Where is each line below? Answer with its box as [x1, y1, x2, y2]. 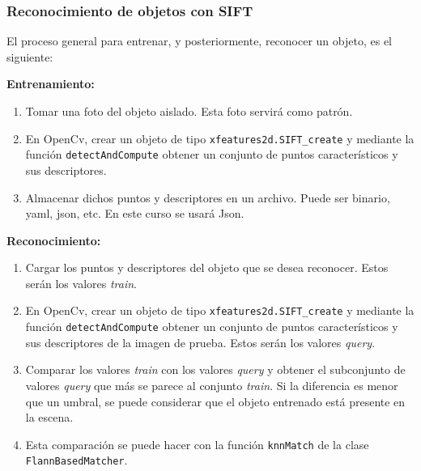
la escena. [25, 409, 74, 426]
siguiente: [6, 48, 53, 65]
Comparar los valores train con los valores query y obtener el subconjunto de [25, 361, 406, 378]
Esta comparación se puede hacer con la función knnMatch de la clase [25, 435, 369, 452]
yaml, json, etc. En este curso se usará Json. [25, 205, 245, 222]
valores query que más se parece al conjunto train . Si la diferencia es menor [25, 376, 398, 393]
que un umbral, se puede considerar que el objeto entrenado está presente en [25, 392, 406, 409]
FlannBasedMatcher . [25, 452, 128, 469]
